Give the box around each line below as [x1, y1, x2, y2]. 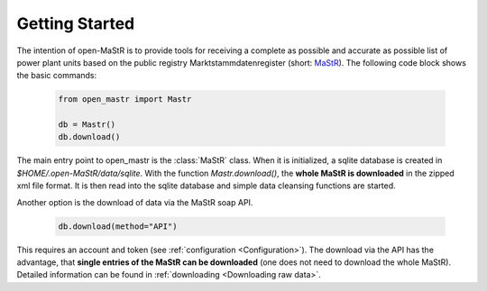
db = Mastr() [58, 120, 116, 130]
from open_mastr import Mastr [58, 95, 192, 105]
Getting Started [16, 14, 135, 33]
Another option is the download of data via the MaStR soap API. [16, 196, 253, 207]
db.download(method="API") [58, 221, 178, 232]
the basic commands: [16, 70, 97, 81]
